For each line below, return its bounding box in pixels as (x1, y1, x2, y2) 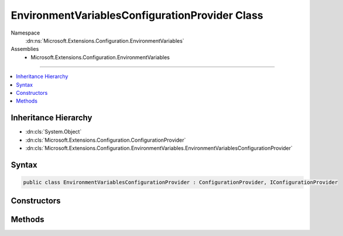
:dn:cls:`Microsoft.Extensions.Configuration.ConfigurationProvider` (25, 136, 186, 143)
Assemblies (11, 46, 39, 53)
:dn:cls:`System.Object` (25, 128, 82, 135)
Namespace (11, 29, 40, 36)
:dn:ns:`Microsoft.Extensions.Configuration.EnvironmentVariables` (25, 37, 184, 44)
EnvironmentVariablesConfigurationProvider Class (11, 9, 263, 22)
